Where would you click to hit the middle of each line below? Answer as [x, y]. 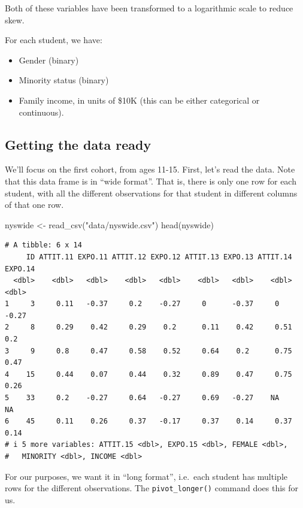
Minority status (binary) [64, 80]
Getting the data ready [78, 144]
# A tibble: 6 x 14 [43, 245]
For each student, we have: [54, 40]
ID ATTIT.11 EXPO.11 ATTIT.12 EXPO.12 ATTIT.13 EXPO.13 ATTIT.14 [159, 257]
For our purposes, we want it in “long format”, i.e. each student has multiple [146, 476]
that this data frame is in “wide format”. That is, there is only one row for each [151, 181]
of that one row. [34, 205]
